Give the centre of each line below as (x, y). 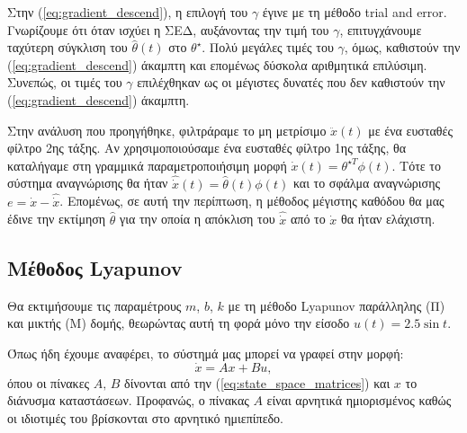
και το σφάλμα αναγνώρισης (367, 183)
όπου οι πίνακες (49, 382)
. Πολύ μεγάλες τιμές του (268, 47)
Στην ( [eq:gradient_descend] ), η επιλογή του (128, 12)
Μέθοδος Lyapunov (95, 267)
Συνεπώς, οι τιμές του (65, 82)
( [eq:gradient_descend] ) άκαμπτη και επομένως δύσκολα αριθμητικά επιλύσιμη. (217, 64)
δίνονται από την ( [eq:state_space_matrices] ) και (257, 382)
